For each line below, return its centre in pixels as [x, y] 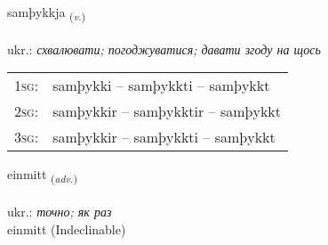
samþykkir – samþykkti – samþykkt [164, 137]
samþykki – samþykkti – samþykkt [161, 86]
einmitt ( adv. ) [42, 176]
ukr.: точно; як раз [60, 212]
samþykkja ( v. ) [47, 13]
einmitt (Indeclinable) [67, 229]
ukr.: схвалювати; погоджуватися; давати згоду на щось [164, 49]
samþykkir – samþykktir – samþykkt [167, 111]
